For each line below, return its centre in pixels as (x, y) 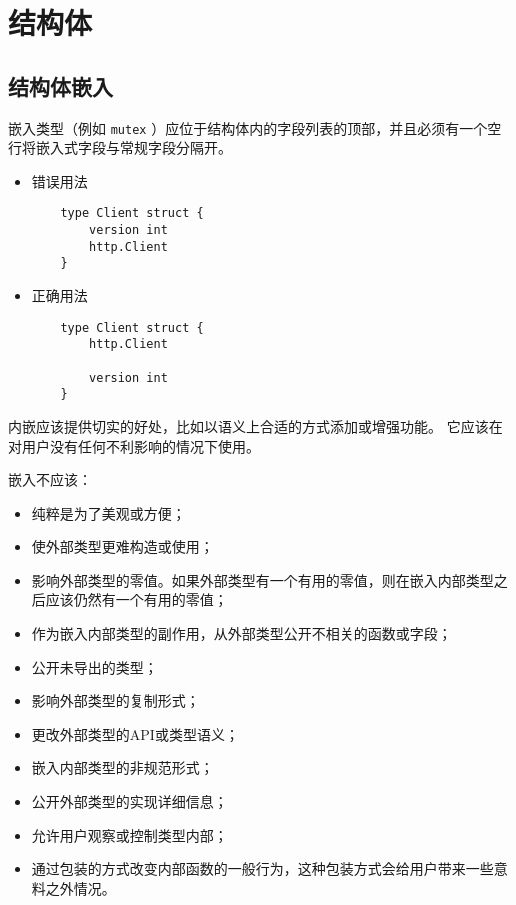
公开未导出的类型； (94, 666)
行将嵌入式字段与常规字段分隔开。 (120, 147)
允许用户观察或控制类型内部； (129, 834)
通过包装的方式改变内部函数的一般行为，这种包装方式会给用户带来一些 (262, 868)
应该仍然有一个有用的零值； (136, 599)
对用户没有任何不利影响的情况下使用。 (134, 445)
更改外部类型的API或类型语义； (135, 733)
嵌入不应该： (50, 479)
